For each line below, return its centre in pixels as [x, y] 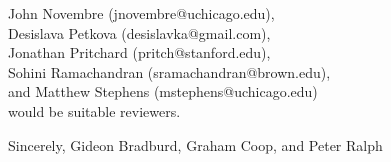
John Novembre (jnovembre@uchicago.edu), [141, 13]
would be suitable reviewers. [94, 110]
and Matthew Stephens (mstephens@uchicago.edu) [163, 91]
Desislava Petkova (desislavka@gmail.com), [139, 32]
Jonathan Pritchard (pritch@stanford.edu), [139, 52]
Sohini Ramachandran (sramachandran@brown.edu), [169, 71]
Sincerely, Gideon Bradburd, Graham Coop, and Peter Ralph [195, 144]
